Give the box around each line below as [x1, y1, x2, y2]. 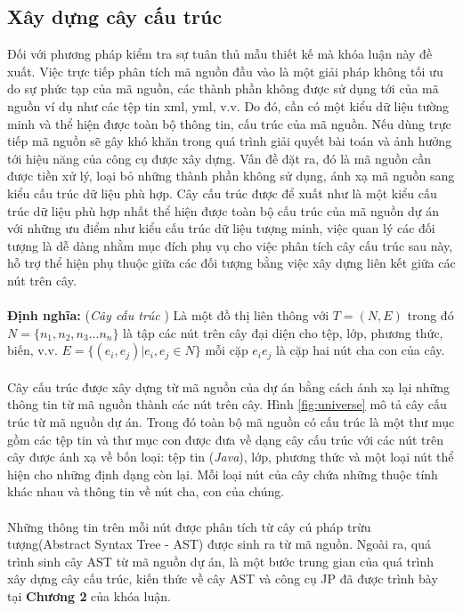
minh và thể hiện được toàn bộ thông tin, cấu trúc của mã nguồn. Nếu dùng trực [7, 114, 451, 133]
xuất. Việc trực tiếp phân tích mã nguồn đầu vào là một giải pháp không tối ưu [7, 61, 443, 80]
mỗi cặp [205, 341, 248, 359]
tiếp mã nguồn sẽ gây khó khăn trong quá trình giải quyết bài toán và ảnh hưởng [7, 132, 452, 150]
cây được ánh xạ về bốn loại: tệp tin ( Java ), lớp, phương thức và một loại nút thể [7, 447, 454, 466]
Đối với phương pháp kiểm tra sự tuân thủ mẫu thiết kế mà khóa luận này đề [7, 44, 433, 63]
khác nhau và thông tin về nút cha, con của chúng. [7, 482, 285, 501]
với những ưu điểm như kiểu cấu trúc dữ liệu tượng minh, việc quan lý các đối [7, 219, 435, 237]
